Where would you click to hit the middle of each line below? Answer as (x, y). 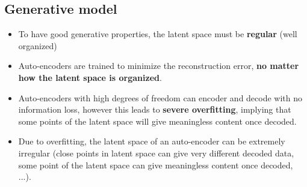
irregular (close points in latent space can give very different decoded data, (156, 153)
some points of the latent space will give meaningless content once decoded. (157, 121)
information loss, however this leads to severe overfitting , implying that (155, 109)
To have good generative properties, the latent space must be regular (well (158, 34)
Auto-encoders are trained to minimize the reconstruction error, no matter (159, 66)
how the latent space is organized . (90, 77)
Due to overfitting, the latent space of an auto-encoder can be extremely (152, 141)
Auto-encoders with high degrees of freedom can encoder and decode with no (160, 97)
